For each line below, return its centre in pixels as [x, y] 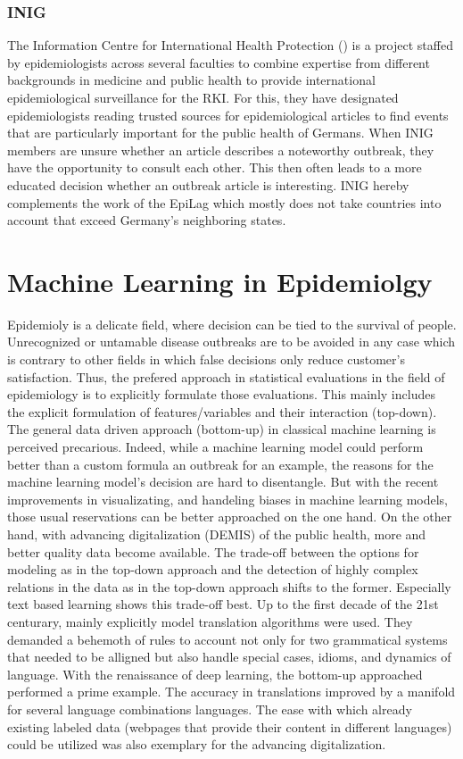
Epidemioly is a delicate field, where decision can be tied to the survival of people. [232, 324]
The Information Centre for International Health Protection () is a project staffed [230, 45]
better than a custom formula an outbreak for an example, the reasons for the [220, 464]
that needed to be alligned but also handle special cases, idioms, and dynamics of [229, 657]
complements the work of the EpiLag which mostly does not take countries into [224, 202]
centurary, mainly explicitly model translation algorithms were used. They [210, 621]
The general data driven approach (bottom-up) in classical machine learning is [222, 429]
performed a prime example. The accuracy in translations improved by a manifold [231, 692]
